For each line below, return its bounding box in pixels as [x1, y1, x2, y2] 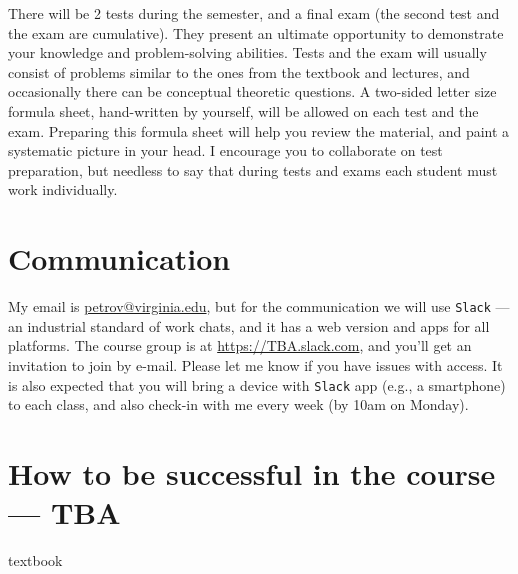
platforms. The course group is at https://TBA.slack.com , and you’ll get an [8, 335, 472, 356]
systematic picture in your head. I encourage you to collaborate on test [8, 140, 443, 161]
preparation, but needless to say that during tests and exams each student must [8, 159, 498, 180]
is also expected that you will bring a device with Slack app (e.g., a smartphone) [8, 374, 506, 395]
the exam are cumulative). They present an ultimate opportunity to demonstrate [8, 22, 504, 43]
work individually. [8, 179, 118, 200]
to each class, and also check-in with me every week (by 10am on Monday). [8, 394, 469, 415]
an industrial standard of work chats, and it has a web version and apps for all [8, 315, 490, 336]
